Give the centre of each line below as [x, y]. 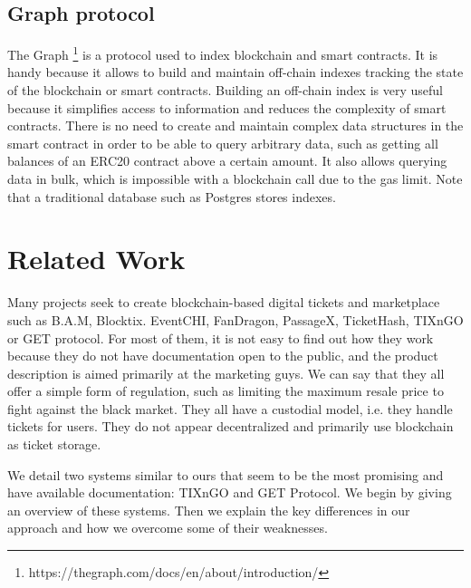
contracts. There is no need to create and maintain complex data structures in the [235, 125]
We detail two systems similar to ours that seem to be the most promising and [226, 474]
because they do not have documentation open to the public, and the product [223, 356]
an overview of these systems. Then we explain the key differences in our [209, 510]
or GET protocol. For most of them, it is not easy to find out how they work [221, 337]
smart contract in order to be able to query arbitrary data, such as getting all [223, 143]
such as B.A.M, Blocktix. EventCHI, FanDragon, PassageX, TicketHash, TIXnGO [235, 319]
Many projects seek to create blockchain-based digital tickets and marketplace [224, 302]
